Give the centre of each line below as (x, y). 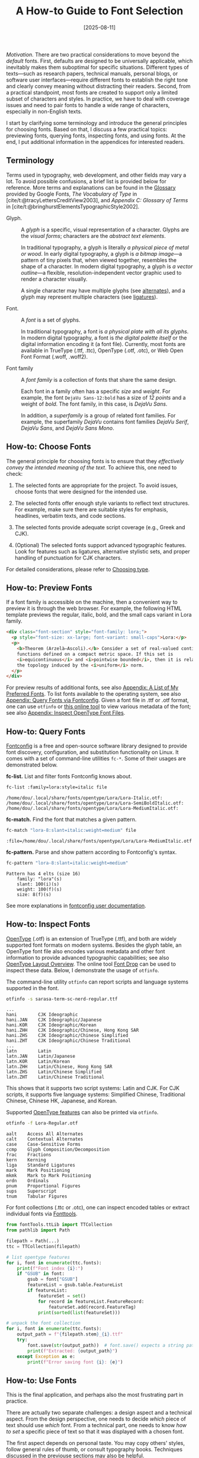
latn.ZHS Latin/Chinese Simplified (54, 1072)
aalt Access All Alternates (45, 1134)
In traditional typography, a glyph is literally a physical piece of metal (105, 247)
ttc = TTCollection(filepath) (44, 1246)
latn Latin (29, 1051)
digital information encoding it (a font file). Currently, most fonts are (103, 344)
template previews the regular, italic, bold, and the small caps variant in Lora (99, 615)
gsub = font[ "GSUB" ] (53, 1280)
